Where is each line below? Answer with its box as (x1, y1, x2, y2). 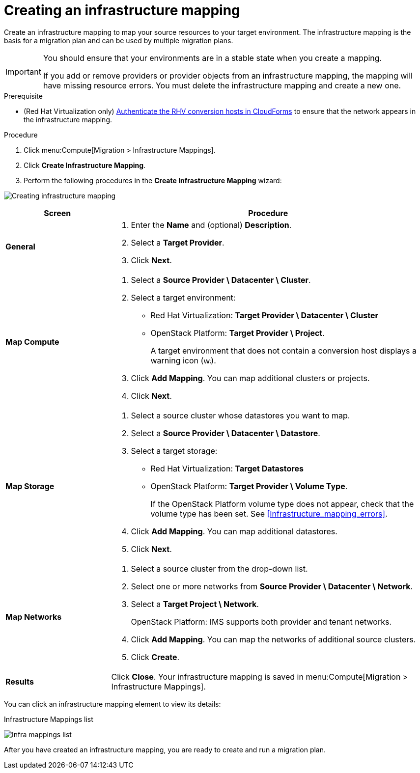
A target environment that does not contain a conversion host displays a (150, 345, 417, 356)
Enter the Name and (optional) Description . (131, 220, 292, 230)
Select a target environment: (131, 292, 236, 303)
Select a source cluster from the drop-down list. (131, 563, 308, 574)
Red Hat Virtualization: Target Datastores (150, 463, 304, 473)
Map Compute (5, 336, 59, 347)
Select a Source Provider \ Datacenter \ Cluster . (131, 275, 311, 285)
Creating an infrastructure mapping (4, 2, 240, 19)
